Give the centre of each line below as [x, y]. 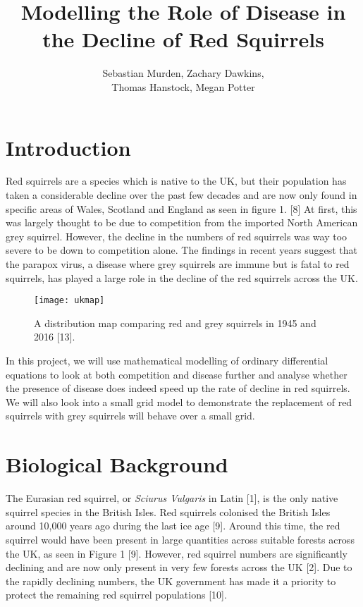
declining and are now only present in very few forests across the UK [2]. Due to [179, 567]
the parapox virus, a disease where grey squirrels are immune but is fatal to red [178, 264]
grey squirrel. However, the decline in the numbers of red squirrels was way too [177, 236]
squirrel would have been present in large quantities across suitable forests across [180, 539]
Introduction [68, 147]
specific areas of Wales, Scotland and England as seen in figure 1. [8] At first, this [181, 208]
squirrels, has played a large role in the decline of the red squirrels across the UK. [182, 277]
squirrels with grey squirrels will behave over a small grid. [130, 416]
